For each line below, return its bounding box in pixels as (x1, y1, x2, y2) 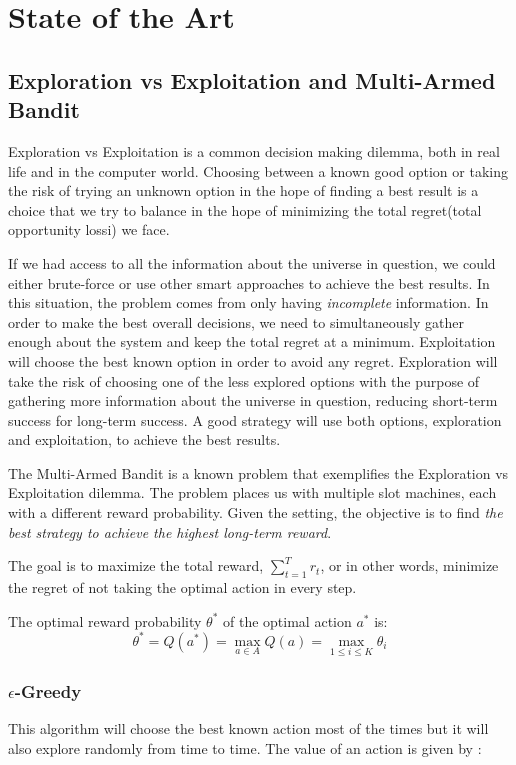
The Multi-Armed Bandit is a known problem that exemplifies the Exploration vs (8, 462, 509, 483)
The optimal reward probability (8, 610, 202, 631)
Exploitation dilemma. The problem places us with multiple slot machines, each (8, 482, 497, 503)
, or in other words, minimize (320, 555, 499, 576)
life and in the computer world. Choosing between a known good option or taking (8, 160, 508, 181)
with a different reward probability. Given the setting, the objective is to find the (8, 502, 503, 523)
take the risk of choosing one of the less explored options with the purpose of (8, 370, 480, 391)
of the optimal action (223, 610, 352, 631)
